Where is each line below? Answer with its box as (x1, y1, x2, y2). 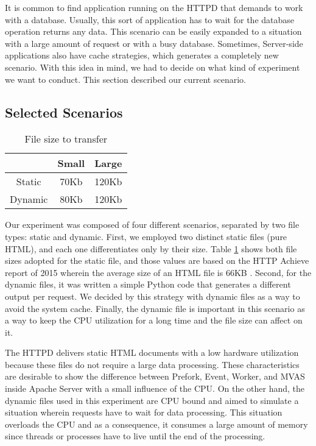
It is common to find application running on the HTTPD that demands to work (5, 1, 303, 13)
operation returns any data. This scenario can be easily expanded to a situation (5, 25, 302, 38)
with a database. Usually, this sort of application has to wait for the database (5, 13, 295, 26)
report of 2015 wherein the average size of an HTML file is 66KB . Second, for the (5, 266, 312, 278)
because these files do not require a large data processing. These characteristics (5, 358, 300, 370)
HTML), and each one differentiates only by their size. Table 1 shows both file (5, 242, 297, 255)
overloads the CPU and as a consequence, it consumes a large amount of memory (5, 417, 308, 430)
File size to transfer (24, 132, 108, 146)
